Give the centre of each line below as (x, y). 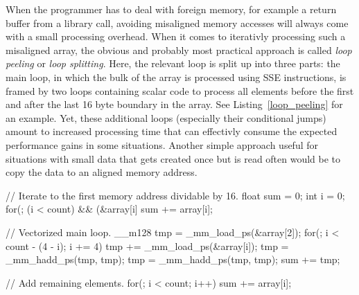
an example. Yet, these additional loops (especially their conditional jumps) (166, 117)
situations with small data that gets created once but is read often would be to (173, 158)
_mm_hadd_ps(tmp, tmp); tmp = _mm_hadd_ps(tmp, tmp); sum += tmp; (173, 259)
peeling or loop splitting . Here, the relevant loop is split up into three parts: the (173, 63)
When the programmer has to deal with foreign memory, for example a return (171, 9)
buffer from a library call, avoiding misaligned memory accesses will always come (177, 23)
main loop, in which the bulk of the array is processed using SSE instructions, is (176, 77)
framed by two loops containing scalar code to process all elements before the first (180, 90)
